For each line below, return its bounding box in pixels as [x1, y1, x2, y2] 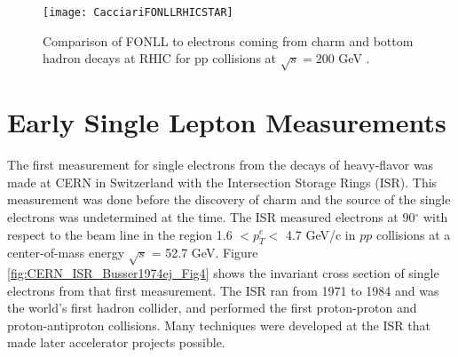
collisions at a [375, 225, 451, 243]
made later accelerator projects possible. [7, 333, 225, 352]
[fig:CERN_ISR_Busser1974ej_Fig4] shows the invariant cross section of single [7, 264, 439, 282]
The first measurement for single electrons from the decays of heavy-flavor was [7, 155, 434, 174]
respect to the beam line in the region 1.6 [7, 225, 233, 243]
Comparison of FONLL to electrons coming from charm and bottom [43, 31, 414, 50]
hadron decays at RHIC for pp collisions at [43, 49, 277, 67]
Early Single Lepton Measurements [7, 104, 446, 140]
